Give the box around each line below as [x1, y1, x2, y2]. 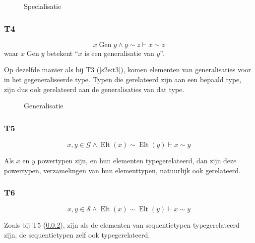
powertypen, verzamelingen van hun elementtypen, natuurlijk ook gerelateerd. [4, 165, 241, 175]
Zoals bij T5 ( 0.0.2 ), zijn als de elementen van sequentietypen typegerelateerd [4, 220, 240, 230]
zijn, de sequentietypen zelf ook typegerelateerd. [4, 230, 150, 240]
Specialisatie [24, 1, 62, 11]
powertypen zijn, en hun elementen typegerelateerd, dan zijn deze [37, 155, 237, 165]
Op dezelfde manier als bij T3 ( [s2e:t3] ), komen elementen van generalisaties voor [4, 64, 251, 75]
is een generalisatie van [84, 48, 154, 58]
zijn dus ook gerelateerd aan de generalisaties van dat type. [4, 84, 185, 94]
